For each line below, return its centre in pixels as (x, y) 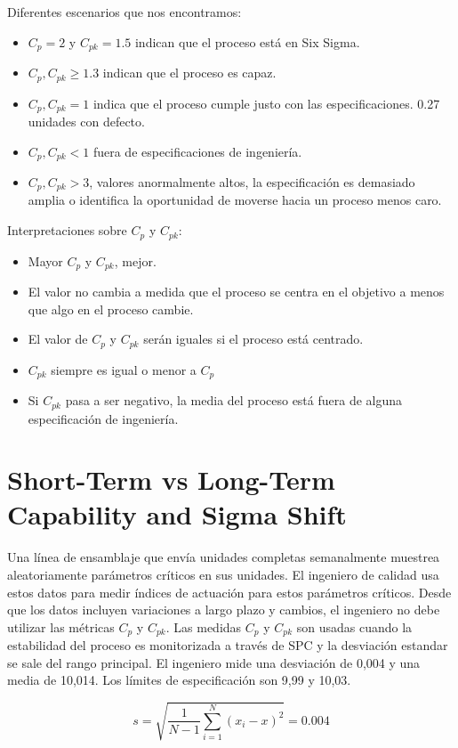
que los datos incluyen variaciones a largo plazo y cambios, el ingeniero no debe (224, 610)
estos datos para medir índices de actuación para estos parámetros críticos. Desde (229, 592)
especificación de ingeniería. (103, 418)
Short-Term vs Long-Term (171, 480)
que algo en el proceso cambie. (111, 309)
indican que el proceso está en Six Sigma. (247, 41)
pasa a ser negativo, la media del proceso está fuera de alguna (234, 400)
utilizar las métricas (61, 626)
